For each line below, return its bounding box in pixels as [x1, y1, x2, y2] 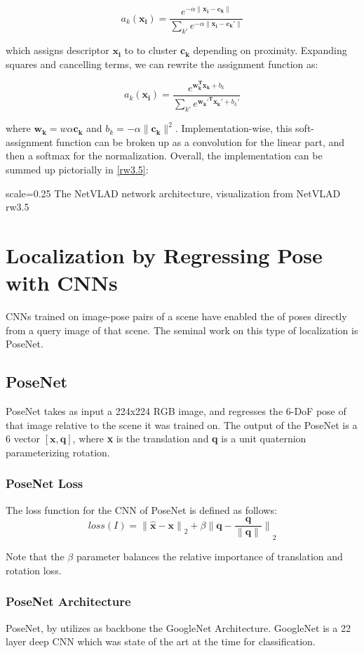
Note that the [6, 549, 65, 564]
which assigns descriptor [6, 43, 109, 58]
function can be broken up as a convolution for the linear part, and [56, 134, 345, 149]
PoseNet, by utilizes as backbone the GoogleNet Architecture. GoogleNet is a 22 [6, 620, 351, 635]
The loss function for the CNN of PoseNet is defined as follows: [6, 502, 277, 517]
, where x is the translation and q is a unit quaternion [72, 431, 306, 446]
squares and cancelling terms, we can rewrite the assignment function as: [6, 56, 318, 71]
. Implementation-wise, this [175, 121, 292, 136]
